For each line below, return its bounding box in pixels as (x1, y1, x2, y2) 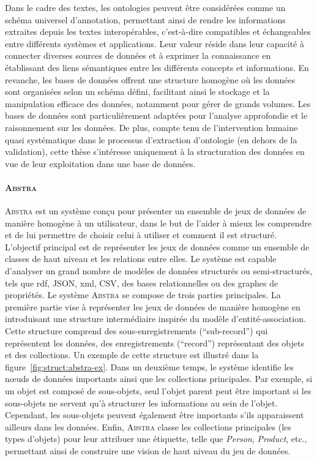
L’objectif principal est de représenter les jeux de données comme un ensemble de (5, 240, 310, 253)
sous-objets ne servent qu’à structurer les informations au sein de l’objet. (5, 396, 278, 409)
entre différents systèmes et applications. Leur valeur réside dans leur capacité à (5, 37, 304, 50)
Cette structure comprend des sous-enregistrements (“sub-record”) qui (5, 324, 268, 337)
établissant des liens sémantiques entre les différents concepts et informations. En (5, 61, 309, 73)
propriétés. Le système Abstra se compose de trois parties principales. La (5, 288, 281, 301)
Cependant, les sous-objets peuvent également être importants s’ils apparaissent (5, 408, 304, 421)
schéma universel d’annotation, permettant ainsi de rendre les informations (5, 13, 286, 26)
